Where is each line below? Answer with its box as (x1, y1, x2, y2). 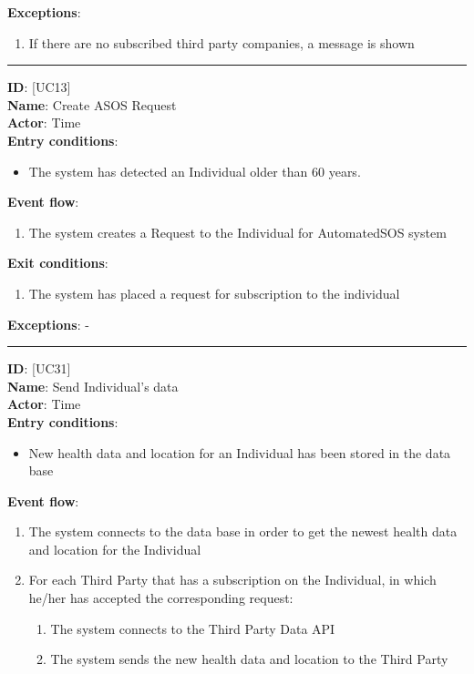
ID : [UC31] (7, 359, 71, 378)
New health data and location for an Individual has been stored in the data (28, 443, 451, 462)
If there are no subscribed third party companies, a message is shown (28, 33, 415, 52)
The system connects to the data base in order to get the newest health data (28, 522, 458, 541)
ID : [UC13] (7, 77, 71, 97)
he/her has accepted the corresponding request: (28, 588, 294, 608)
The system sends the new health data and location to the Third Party (50, 649, 448, 669)
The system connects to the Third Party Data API (50, 618, 335, 638)
